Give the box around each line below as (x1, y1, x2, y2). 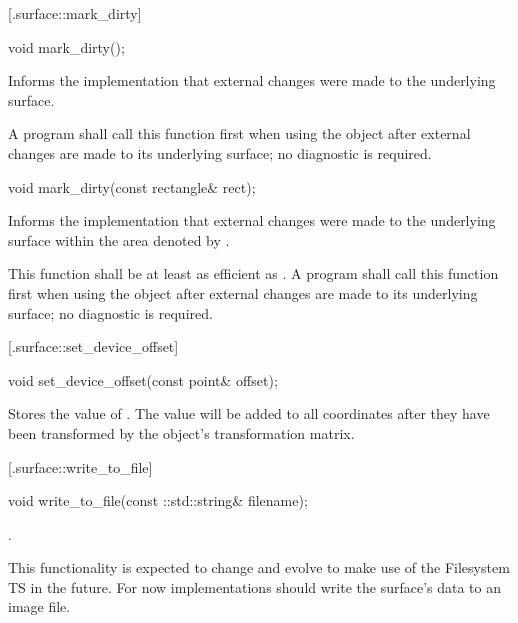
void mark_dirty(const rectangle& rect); (8, 176, 256, 197)
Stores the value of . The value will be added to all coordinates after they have (8, 403, 490, 424)
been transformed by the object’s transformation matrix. (8, 422, 355, 443)
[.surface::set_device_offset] (8, 336, 179, 357)
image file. (8, 596, 71, 617)
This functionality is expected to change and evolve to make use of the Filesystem (8, 557, 510, 578)
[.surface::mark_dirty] (8, 3, 142, 23)
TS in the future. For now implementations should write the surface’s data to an (8, 576, 502, 597)
